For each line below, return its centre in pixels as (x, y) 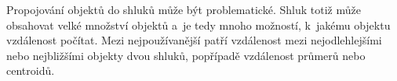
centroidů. (31, 70)
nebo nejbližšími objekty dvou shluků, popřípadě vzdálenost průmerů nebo (186, 55)
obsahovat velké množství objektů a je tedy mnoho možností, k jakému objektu (198, 25)
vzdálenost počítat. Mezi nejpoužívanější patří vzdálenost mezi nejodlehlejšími (194, 40)
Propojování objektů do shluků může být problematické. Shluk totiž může (184, 9)
